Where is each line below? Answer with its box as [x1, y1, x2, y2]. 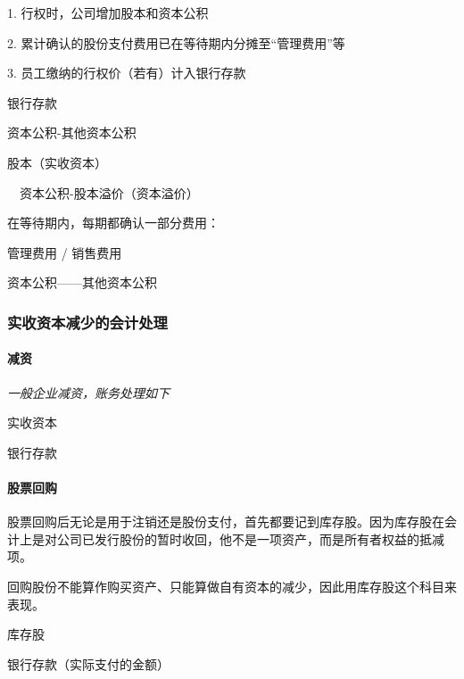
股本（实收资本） [7, 153, 107, 171]
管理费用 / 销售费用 [7, 243, 122, 261]
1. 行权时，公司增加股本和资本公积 [7, 4, 209, 21]
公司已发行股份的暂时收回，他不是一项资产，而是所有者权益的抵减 [56, 529, 444, 548]
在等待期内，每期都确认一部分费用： [7, 213, 220, 232]
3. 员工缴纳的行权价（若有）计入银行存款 [7, 63, 246, 82]
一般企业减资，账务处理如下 [7, 383, 170, 402]
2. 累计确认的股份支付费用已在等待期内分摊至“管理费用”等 [7, 33, 345, 52]
